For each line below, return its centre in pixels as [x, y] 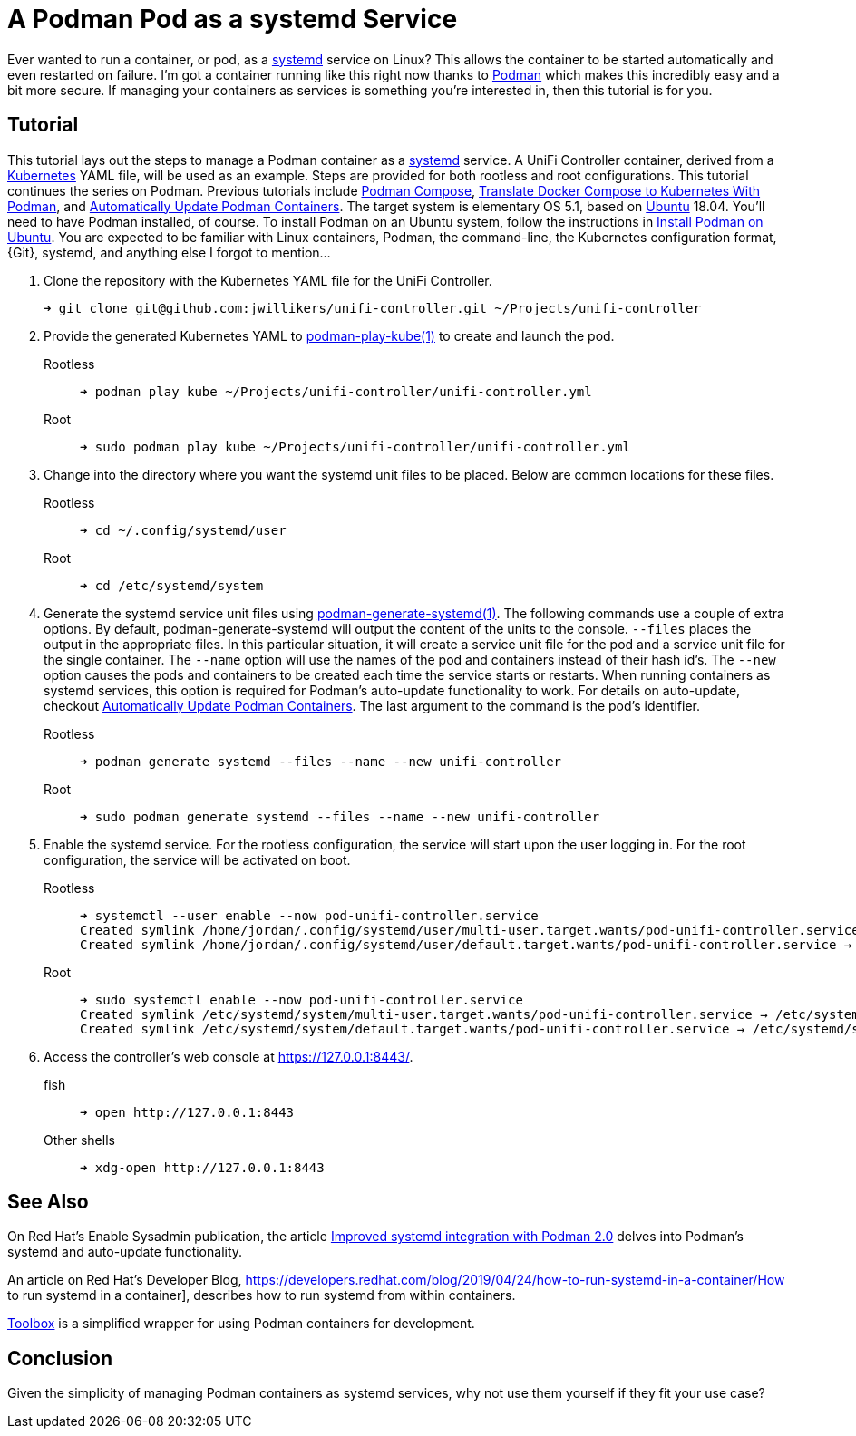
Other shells [79, 1140]
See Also [48, 1202]
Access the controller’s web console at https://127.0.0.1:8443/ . [229, 1056]
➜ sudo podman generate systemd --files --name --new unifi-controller [340, 816]
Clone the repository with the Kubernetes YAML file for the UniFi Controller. [268, 280]
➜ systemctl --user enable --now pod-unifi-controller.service [309, 915]
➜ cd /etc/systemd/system [172, 585]
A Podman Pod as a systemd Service [233, 19]
